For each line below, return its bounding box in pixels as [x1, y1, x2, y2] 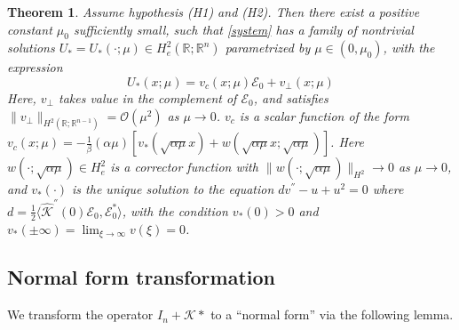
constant [7, 20, 52, 38]
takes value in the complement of [59, 88, 237, 107]
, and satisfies [253, 88, 328, 107]
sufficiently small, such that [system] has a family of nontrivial [73, 20, 414, 38]
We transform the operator [7, 305, 154, 324]
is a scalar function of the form [239, 106, 409, 125]
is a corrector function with [110, 157, 258, 176]
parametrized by [225, 38, 311, 57]
